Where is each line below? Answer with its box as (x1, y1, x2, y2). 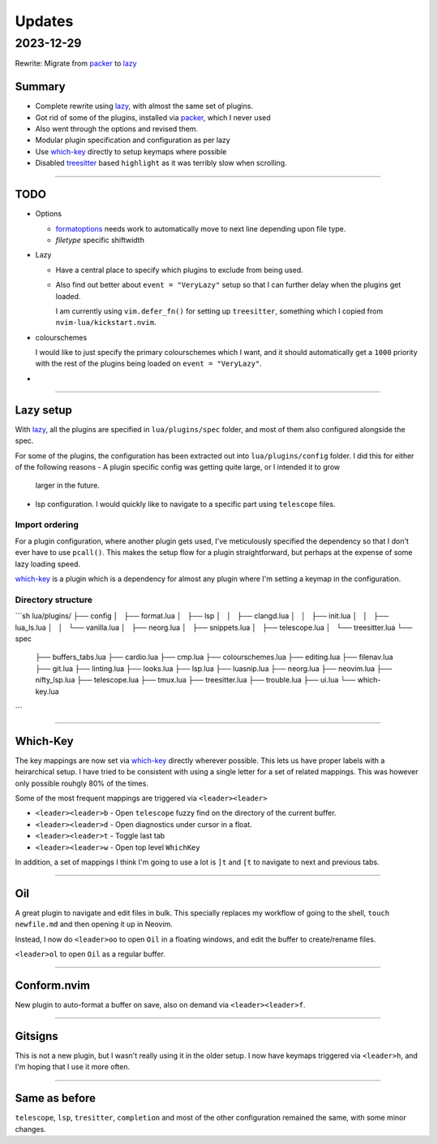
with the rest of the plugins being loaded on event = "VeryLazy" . (35, 358, 263, 369)
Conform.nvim (15, 978, 91, 992)
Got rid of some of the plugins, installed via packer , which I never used (35, 112, 271, 122)
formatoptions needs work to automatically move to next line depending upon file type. (55, 223, 346, 233)
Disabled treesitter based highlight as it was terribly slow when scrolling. (35, 158, 287, 168)
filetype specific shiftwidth (55, 235, 145, 245)
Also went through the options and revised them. (35, 124, 199, 134)
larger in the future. (35, 480, 101, 491)
